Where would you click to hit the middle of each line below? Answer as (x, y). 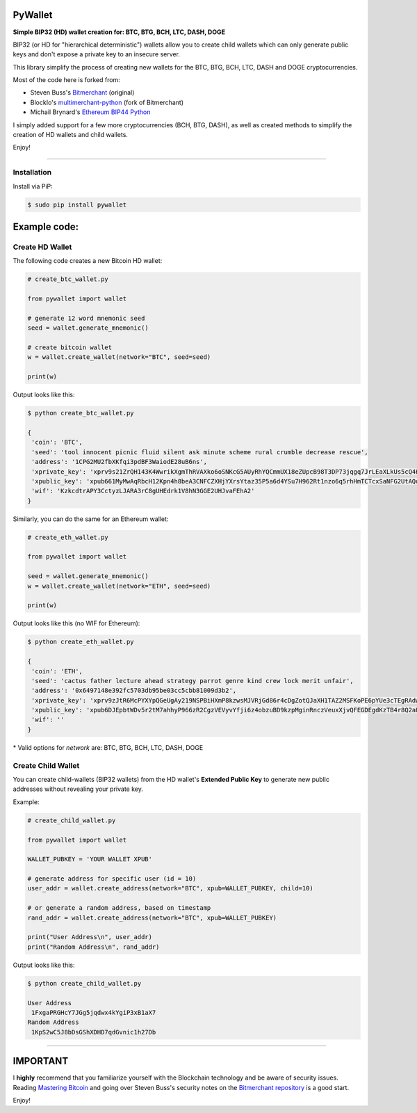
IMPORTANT (41, 1061)
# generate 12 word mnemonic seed (86, 318)
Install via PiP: (33, 186)
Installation (32, 173)
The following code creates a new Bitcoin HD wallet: (88, 261)
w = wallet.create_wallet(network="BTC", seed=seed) (119, 357)
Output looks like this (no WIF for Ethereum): (76, 623)
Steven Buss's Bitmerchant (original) (82, 93)
